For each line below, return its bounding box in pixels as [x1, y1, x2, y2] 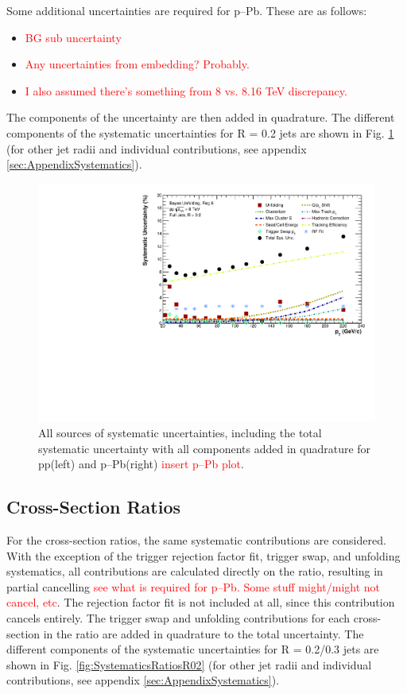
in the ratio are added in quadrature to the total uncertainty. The [43, 625, 364, 642]
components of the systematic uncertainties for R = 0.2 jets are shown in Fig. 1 [6, 124, 394, 141]
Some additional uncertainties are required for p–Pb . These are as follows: [6, 2, 367, 18]
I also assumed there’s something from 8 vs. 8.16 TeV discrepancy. [25, 82, 347, 99]
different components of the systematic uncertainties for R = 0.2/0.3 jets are [6, 641, 379, 657]
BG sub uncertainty [25, 29, 122, 45]
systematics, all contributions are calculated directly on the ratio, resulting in [6, 563, 383, 580]
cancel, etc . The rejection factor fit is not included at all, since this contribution [6, 594, 395, 611]
